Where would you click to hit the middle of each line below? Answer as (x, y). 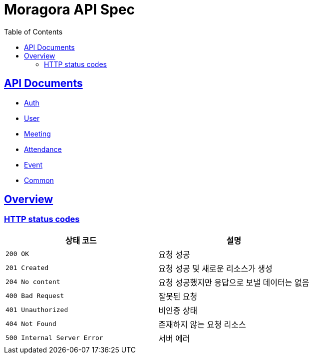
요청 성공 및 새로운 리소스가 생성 (215, 268)
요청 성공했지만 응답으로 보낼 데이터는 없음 (234, 282)
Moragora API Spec (69, 9)
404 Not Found (31, 324)
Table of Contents (33, 31)
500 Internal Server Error (54, 338)
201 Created (27, 268)
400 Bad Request (35, 296)
